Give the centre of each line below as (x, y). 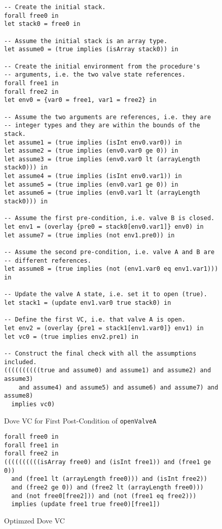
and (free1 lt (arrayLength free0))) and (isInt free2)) (109, 479)
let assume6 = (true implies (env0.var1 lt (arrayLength (102, 193)
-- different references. (48, 260)
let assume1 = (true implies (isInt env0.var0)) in (93, 142)
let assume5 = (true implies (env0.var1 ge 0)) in (91, 184)
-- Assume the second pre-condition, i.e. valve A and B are (109, 252)
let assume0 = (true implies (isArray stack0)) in (91, 49)
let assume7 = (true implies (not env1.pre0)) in (89, 235)
